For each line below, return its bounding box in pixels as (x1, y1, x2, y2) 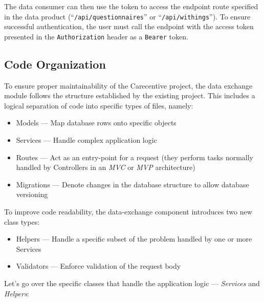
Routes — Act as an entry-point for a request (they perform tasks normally (16, 152, 253, 162)
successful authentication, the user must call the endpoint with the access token (4, 21, 254, 32)
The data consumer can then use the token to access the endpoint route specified (4, 1, 258, 11)
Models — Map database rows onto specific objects (16, 117, 177, 128)
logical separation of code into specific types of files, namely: (4, 100, 193, 111)
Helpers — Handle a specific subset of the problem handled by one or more (16, 233, 252, 244)
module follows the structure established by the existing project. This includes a (4, 90, 255, 101)
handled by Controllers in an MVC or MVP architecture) (16, 162, 195, 172)
